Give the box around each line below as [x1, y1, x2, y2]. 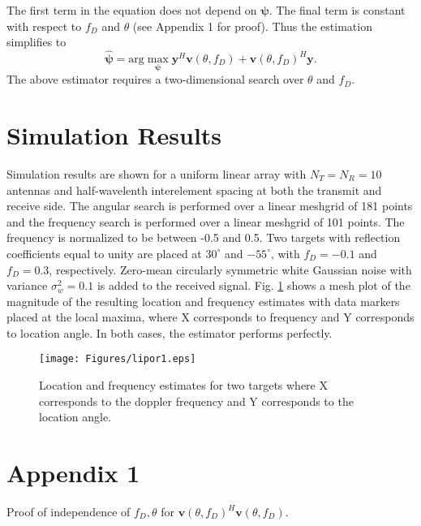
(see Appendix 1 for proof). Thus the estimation [132, 17, 372, 34]
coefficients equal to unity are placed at [6, 244, 202, 261]
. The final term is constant [268, 2, 406, 18]
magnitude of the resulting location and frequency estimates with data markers [6, 292, 400, 309]
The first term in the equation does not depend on [6, 2, 257, 18]
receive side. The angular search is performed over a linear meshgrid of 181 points [6, 197, 413, 214]
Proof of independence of [6, 503, 131, 520]
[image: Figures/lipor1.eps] [39, 353, 196, 365]
